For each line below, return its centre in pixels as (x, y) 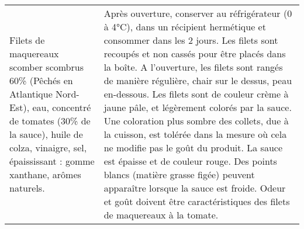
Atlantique (31, 94)
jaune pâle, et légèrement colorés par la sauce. (198, 107)
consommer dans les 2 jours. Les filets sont (191, 40)
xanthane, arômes (45, 174)
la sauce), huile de (46, 134)
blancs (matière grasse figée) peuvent (179, 174)
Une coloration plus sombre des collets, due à (196, 121)
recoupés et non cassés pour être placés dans (195, 53)
